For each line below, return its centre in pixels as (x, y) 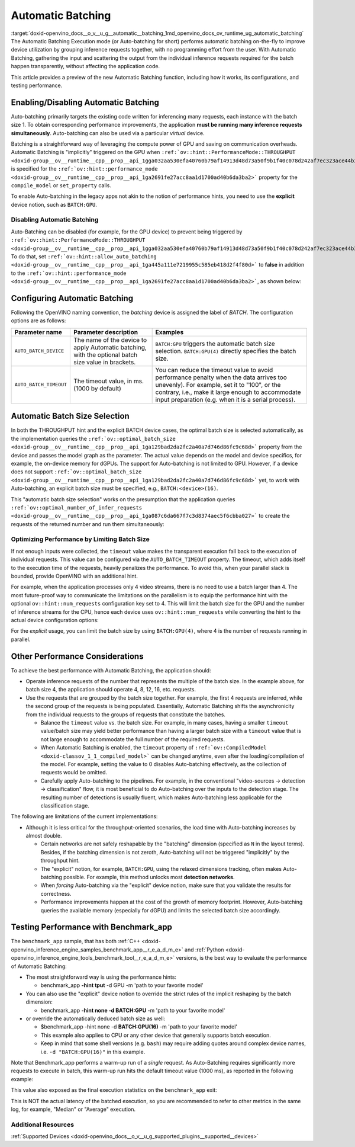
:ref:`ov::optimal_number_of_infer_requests (77, 507)
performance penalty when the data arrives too (221, 377)
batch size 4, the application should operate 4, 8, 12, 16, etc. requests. (111, 690)
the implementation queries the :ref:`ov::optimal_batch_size (93, 438)
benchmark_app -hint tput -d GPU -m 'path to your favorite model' (122, 985)
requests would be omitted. (74, 773)
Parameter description (106, 332)
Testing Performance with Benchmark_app (92, 927)
